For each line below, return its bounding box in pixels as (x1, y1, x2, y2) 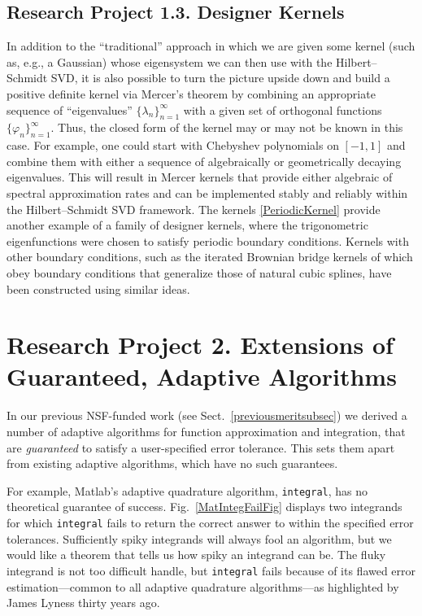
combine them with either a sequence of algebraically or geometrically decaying (7, 152, 402, 169)
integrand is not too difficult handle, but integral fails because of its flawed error (7, 561, 416, 579)
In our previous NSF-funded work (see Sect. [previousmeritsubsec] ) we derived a (7, 407, 407, 424)
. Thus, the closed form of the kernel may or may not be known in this (50, 119, 403, 136)
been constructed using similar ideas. (7, 280, 190, 297)
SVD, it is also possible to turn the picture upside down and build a (50, 69, 390, 86)
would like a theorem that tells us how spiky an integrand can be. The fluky (7, 546, 386, 563)
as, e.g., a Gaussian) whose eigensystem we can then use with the (7, 53, 333, 70)
